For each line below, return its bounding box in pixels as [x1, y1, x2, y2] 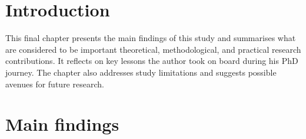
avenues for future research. [5, 77, 104, 90]
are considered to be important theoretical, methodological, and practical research [5, 43, 301, 55]
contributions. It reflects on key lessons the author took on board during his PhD [5, 55, 298, 67]
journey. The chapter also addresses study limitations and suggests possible [5, 66, 277, 78]
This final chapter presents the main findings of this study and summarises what [5, 32, 296, 44]
